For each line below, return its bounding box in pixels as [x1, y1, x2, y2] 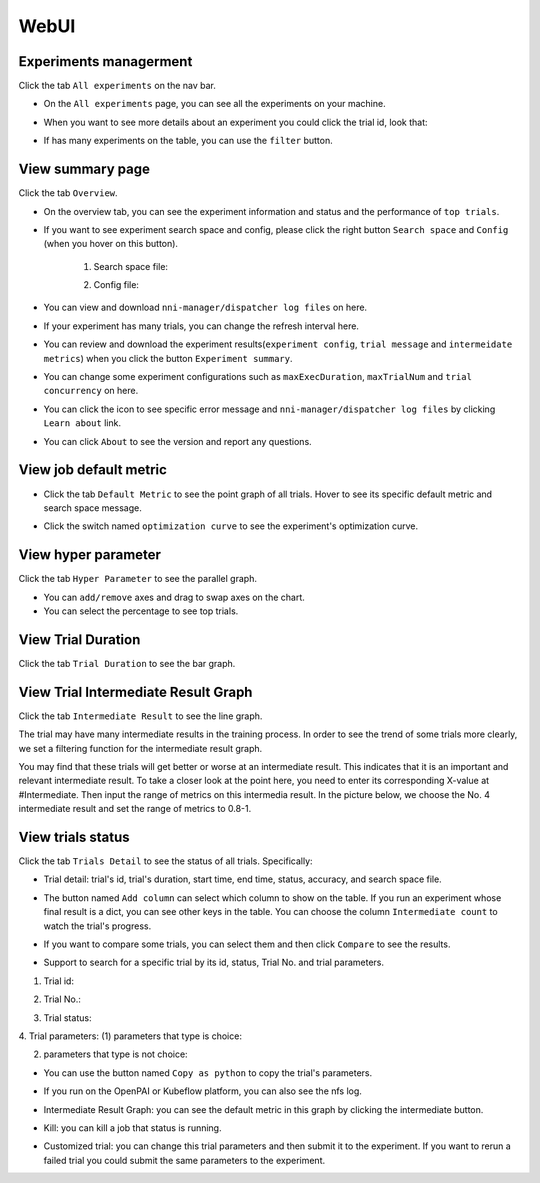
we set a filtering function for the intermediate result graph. [18, 742, 263, 754]
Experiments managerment [18, 53, 193, 70]
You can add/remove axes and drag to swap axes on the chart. [43, 591, 305, 603]
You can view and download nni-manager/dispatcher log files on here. [43, 301, 368, 314]
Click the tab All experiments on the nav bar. [18, 80, 217, 92]
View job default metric [18, 461, 167, 479]
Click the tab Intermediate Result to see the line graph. [18, 710, 263, 722]
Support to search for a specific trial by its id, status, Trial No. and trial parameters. [43, 956, 385, 969]
